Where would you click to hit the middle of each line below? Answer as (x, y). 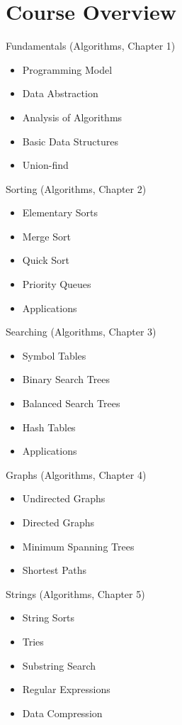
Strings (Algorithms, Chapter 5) (75, 593)
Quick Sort (46, 260)
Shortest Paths (55, 570)
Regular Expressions (66, 689)
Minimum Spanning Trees (78, 546)
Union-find (45, 165)
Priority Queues (57, 284)
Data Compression (62, 713)
